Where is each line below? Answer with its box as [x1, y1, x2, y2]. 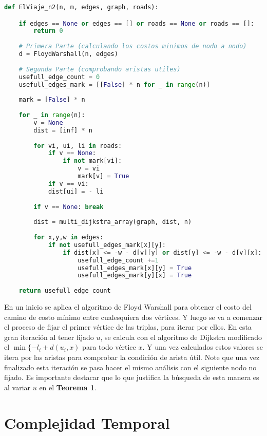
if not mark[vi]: [63, 157, 122, 165]
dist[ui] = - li [48, 187, 104, 195]
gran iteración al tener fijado [4, 331, 94, 342]
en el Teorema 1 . [39, 382, 97, 392]
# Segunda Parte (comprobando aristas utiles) [18, 65, 181, 73]
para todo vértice [82, 342, 136, 352]
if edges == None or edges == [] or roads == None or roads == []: [18, 20, 255, 27]
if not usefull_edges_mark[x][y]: [48, 241, 166, 249]
